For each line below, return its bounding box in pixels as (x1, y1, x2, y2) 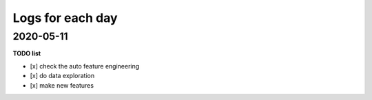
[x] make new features (30, 81, 94, 89)
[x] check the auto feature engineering (30, 62, 140, 70)
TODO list (12, 49, 41, 58)
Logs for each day (12, 10, 118, 25)
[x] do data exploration (30, 72, 95, 80)
